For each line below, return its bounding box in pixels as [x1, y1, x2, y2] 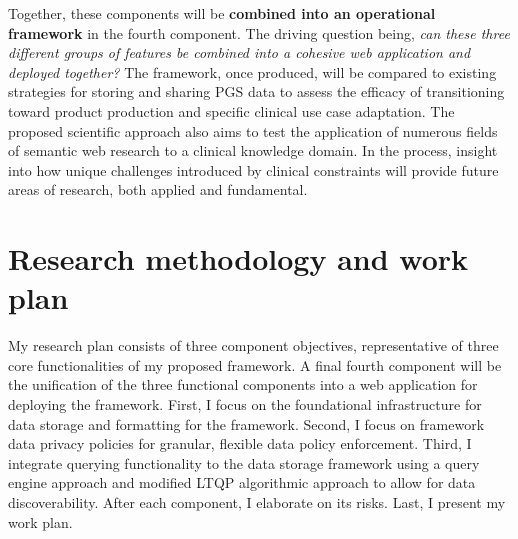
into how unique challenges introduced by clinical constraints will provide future [8, 159, 499, 180]
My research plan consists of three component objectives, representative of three [8, 335, 499, 356]
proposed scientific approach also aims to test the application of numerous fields [8, 120, 498, 141]
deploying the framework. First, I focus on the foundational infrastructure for [8, 394, 482, 415]
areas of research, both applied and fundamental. [8, 179, 308, 200]
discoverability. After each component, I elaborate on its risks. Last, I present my [8, 492, 506, 512]
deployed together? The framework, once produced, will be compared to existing [8, 61, 497, 82]
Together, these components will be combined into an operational [8, 3, 436, 23]
